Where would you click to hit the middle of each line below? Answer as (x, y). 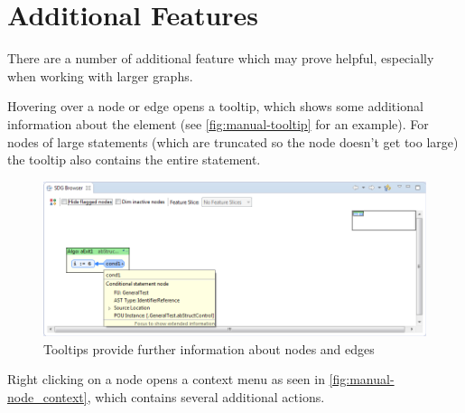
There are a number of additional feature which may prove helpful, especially (221, 58)
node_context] (47, 396)
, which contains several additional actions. (206, 396)
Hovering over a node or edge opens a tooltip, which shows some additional (215, 106)
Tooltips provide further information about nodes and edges (209, 348)
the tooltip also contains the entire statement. (134, 160)
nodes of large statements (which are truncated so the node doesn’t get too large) (233, 141)
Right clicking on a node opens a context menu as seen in (166, 379)
